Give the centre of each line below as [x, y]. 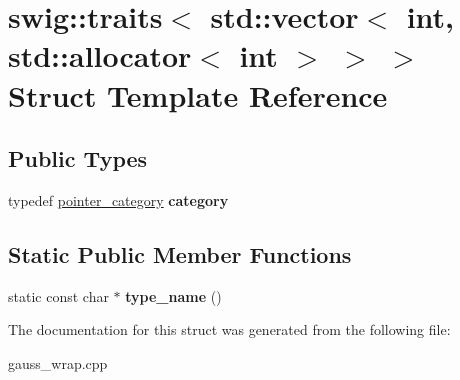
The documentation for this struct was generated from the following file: [229, 329]
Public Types [78, 158]
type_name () [173, 295]
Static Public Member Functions [180, 253]
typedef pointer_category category [118, 199]
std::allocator [100, 55]
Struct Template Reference [198, 94]
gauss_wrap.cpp [58, 362]
